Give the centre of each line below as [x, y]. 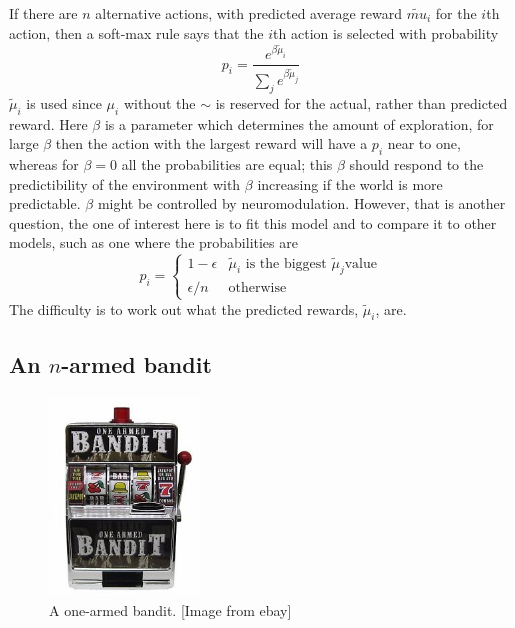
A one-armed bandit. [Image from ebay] [170, 610]
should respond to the [416, 164]
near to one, [424, 143]
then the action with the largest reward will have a [211, 143]
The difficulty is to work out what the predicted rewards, [184, 308]
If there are [43, 13]
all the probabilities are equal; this [227, 164]
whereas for [44, 164]
